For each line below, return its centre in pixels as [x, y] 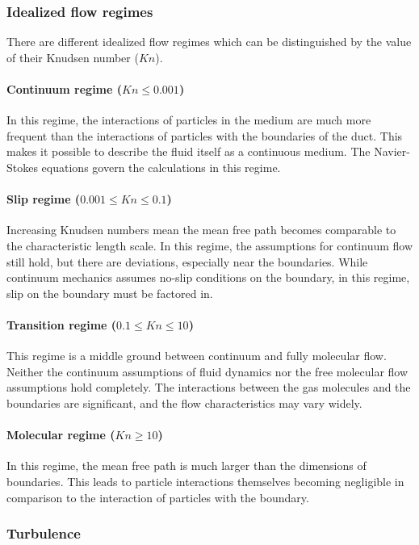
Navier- [392, 151]
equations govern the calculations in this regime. [161, 167]
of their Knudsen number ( [73, 57]
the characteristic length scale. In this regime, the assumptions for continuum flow [210, 245]
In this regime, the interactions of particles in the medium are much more [189, 120]
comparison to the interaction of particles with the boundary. [158, 497]
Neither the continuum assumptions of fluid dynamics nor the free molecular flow [207, 371]
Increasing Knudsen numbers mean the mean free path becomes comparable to [201, 230]
